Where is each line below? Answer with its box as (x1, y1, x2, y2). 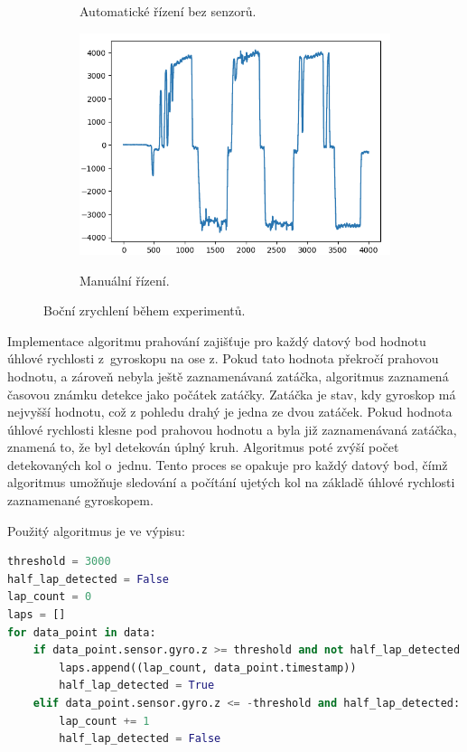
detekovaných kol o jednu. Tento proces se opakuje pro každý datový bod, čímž (7, 455, 448, 474)
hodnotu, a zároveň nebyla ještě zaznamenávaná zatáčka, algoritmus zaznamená (7, 366, 449, 385)
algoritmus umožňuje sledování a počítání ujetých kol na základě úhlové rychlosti (7, 473, 455, 492)
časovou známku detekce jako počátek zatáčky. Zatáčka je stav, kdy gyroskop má (7, 384, 456, 403)
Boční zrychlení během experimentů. (43, 301, 246, 320)
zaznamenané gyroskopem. (7, 491, 154, 510)
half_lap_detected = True (59, 679, 215, 692)
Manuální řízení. (79, 270, 170, 289)
